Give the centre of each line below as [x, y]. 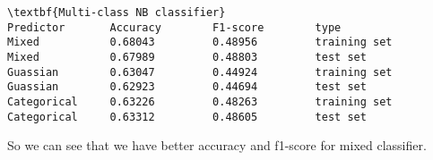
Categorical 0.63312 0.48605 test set [187, 117]
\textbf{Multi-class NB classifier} [117, 13]
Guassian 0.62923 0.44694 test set [187, 87]
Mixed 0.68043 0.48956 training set [200, 42]
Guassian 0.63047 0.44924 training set [200, 72]
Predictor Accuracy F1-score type [174, 27]
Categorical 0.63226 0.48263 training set [200, 101]
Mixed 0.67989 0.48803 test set [187, 57]
